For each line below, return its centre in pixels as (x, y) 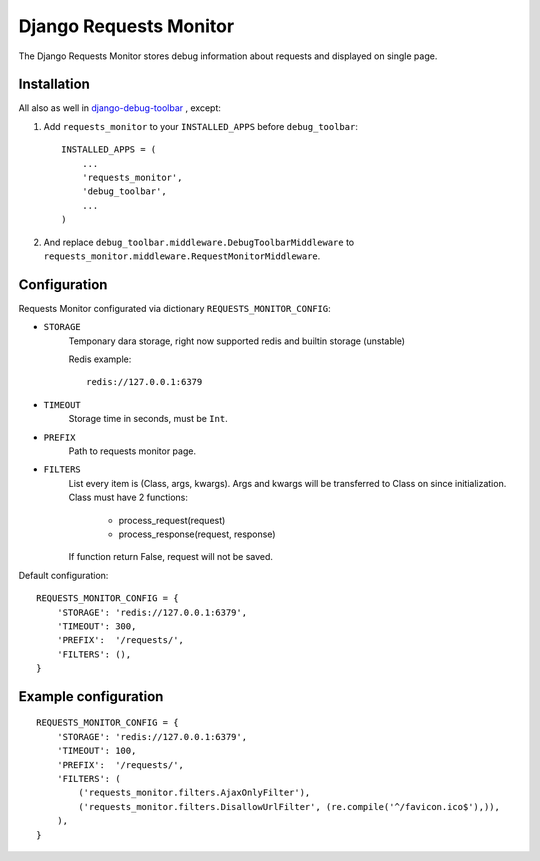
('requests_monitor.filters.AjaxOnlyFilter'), (194, 793)
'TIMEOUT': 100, (96, 751)
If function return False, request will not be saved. (171, 557)
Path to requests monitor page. (132, 451)
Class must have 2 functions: (128, 497)
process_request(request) (172, 520)
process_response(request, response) (197, 534)
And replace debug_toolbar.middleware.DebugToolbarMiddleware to (199, 242)
